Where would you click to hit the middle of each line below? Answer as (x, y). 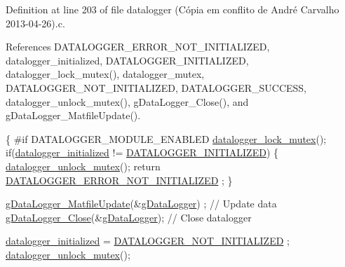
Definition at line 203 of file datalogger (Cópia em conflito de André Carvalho (172, 9)
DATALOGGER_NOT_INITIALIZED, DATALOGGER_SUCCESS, (156, 87)
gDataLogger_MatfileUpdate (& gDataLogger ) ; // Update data (141, 204)
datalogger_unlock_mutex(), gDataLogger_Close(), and (127, 101)
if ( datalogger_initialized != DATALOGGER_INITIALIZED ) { (142, 152)
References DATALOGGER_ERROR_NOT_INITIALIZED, (138, 47)
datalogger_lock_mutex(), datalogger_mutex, (105, 74)
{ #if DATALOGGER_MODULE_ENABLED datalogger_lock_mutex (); (166, 138)
